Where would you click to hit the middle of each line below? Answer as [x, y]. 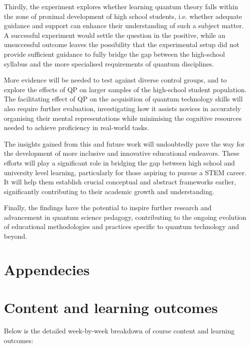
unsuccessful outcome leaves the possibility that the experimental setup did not [122, 44]
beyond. [16, 236]
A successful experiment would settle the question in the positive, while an [115, 35]
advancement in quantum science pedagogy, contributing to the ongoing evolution [125, 217]
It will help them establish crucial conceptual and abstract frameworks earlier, [120, 182]
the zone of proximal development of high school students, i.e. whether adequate [123, 16]
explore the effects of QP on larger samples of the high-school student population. [125, 89]
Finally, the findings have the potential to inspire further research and [108, 207]
